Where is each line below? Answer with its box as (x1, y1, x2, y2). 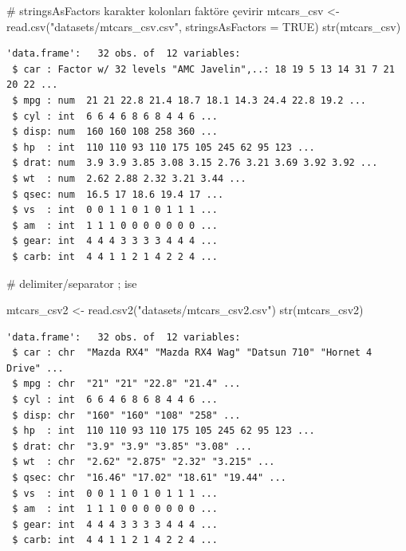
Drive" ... (6, 362, 64, 374)
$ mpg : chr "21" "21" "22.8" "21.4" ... (12, 378, 241, 390)
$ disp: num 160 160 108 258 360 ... (12, 126, 218, 138)
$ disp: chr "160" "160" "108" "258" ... (12, 409, 241, 421)
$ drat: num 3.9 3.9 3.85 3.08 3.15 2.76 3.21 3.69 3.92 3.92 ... (12, 157, 378, 169)
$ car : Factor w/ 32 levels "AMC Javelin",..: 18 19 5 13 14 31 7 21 (12, 63, 395, 75)
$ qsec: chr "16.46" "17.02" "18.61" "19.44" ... (12, 472, 286, 484)
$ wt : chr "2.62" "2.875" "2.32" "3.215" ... (12, 456, 275, 468)
